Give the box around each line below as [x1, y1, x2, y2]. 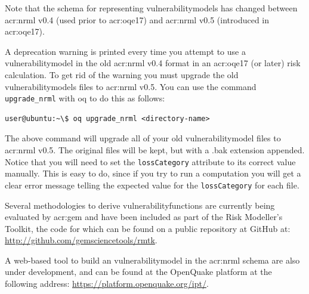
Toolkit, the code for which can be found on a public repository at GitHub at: [5, 222, 291, 234]
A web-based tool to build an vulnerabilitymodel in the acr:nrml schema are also [5, 253, 300, 266]
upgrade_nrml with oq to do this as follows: [5, 92, 165, 104]
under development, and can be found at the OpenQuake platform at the [5, 265, 272, 278]
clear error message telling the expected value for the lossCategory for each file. [5, 178, 299, 191]
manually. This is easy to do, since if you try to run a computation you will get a [5, 167, 301, 180]
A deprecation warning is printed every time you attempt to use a [5, 45, 246, 57]
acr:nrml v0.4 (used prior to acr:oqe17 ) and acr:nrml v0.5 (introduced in [5, 13, 270, 26]
